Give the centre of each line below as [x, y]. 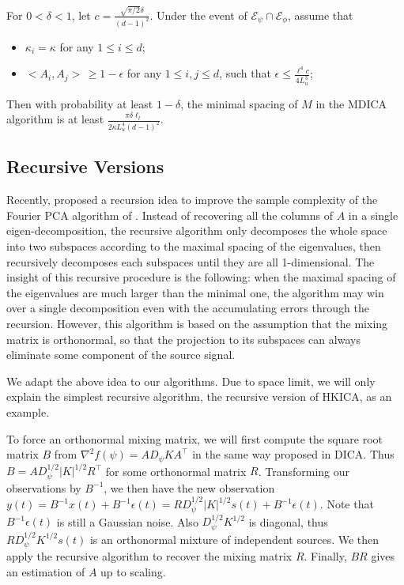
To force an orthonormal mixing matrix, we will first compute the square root [195, 438]
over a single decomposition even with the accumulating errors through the [188, 308]
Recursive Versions [85, 166]
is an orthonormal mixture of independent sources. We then [234, 539]
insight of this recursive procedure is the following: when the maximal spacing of [201, 277]
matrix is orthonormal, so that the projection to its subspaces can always [183, 339]
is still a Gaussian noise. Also [127, 521]
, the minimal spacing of [239, 103]
